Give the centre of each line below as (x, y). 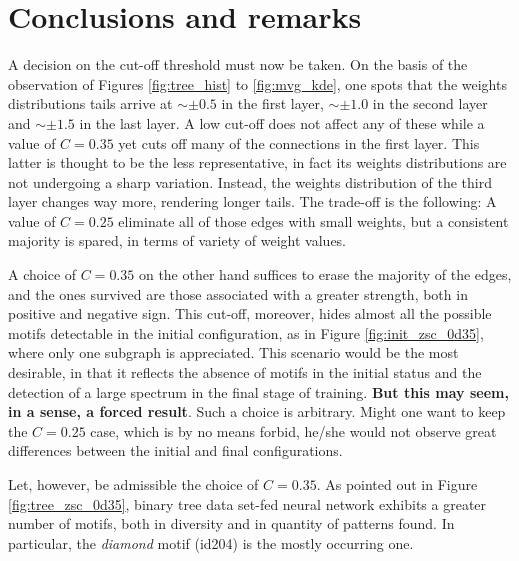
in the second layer (430, 103)
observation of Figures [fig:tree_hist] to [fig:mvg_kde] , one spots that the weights (257, 83)
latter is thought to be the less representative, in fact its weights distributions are (257, 162)
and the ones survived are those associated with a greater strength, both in (238, 293)
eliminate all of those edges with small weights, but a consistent (313, 220)
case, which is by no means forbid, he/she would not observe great (293, 430)
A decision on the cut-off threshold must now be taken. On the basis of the (238, 64)
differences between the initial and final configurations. (175, 450)
